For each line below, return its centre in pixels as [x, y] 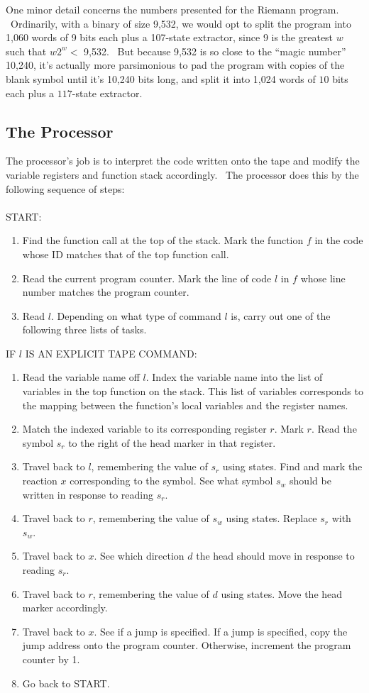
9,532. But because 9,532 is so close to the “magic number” [215, 51]
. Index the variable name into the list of [234, 377]
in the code [339, 240]
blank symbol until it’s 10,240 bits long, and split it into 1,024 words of [161, 78]
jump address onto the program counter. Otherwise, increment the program [187, 645]
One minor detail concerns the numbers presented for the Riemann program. [172, 9]
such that [26, 51]
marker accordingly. [65, 608]
